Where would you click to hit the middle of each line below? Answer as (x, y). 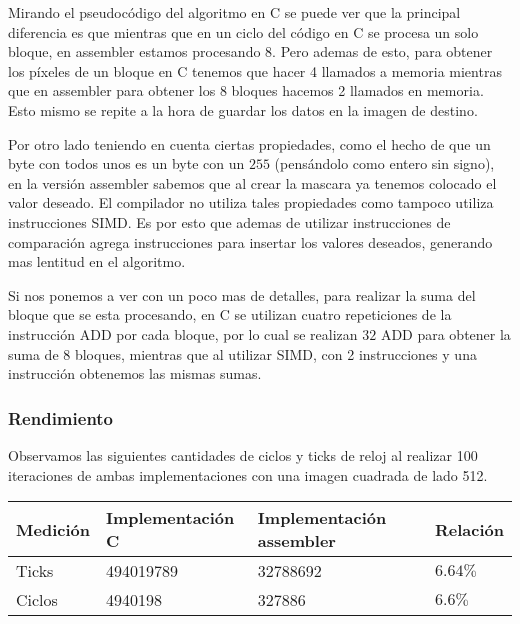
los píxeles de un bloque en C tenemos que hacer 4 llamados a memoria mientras (255, 70)
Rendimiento (61, 417)
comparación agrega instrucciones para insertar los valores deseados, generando (250, 241)
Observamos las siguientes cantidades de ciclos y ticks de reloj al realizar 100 (243, 454)
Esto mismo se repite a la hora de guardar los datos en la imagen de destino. (243, 109)
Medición (53, 529)
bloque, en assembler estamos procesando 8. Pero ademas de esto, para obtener (250, 51)
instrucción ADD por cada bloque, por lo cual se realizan (183, 333)
